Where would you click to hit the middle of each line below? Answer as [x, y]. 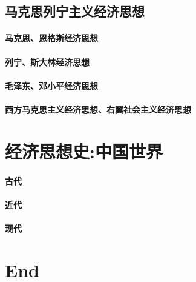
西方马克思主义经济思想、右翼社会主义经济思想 [98, 109]
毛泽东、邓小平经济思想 [51, 85]
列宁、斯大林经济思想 [47, 62]
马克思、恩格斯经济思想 [51, 38]
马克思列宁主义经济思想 [75, 11]
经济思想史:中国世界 [84, 151]
